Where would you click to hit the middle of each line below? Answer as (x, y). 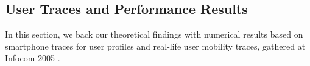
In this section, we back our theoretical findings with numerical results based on (154, 34)
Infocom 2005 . (33, 58)
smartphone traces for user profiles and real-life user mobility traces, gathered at (155, 46)
